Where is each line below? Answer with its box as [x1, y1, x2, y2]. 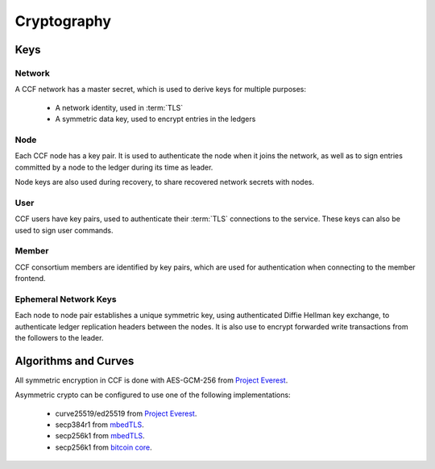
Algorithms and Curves [14, 354, 135, 367]
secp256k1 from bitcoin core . [55, 442, 152, 452]
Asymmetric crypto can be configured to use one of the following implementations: [14, 390, 291, 400]
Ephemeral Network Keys [14, 293, 117, 304]
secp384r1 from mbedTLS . [55, 420, 144, 429]
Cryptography [14, 12, 112, 30]
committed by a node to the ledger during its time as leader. [14, 162, 213, 172]
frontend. [14, 274, 46, 283]
